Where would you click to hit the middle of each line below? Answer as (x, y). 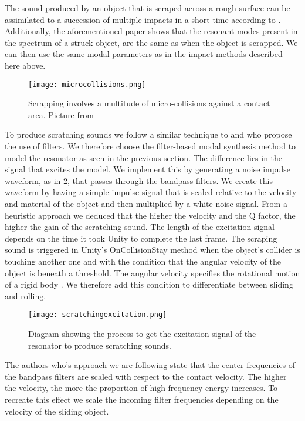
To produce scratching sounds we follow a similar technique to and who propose (148, 134)
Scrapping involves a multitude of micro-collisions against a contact (149, 103)
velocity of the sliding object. (57, 411)
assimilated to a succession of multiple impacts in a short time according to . (143, 19)
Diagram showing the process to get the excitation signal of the (142, 333)
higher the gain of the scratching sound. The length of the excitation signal (140, 227)
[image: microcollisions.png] (87, 84)
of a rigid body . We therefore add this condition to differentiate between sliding (149, 284)
